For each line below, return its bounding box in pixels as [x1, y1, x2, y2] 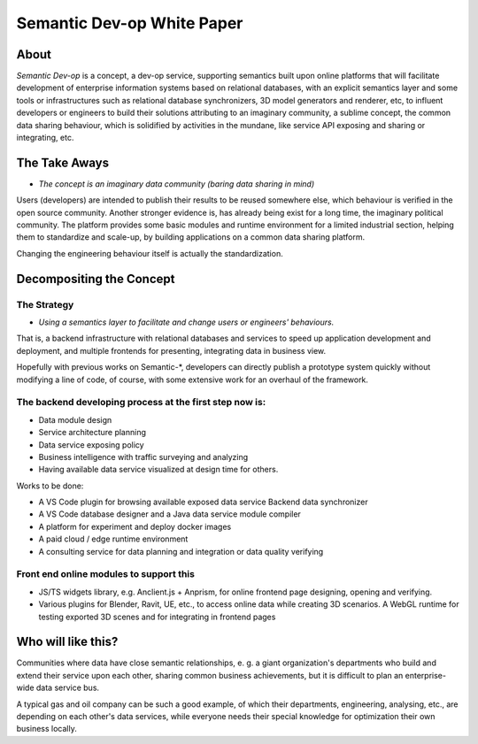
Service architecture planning [38, 427, 146, 438]
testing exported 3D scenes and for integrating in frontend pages [38, 611, 276, 622]
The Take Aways [16, 155, 110, 170]
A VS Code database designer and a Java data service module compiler [38, 509, 301, 519]
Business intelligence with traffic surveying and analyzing [38, 451, 249, 462]
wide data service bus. [16, 682, 100, 694]
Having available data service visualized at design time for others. [38, 464, 279, 475]
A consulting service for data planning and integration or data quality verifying [38, 546, 324, 556]
